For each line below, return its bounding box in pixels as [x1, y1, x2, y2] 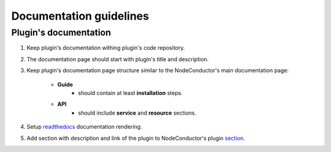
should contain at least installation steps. [78, 89, 183, 96]
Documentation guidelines [11, 9, 150, 23]
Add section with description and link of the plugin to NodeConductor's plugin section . [26, 134, 245, 142]
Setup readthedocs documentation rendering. [26, 123, 142, 131]
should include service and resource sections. [78, 109, 197, 116]
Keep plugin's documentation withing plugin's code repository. [26, 44, 185, 51]
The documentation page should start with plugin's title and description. [26, 55, 209, 63]
